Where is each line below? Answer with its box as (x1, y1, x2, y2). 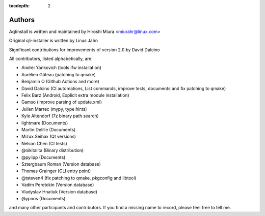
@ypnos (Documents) (21, 195, 66, 201)
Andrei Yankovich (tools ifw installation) (21, 64, 102, 71)
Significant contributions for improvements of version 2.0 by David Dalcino (9, 47, 160, 53)
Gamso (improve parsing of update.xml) (21, 99, 102, 105)
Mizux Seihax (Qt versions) (21, 133, 76, 140)
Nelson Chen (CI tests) (21, 140, 67, 146)
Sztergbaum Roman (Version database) (21, 161, 101, 167)
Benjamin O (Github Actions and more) (21, 79, 100, 85)
